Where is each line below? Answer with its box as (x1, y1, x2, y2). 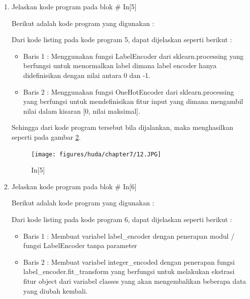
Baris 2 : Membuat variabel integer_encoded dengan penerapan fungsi (23, 256, 235, 267)
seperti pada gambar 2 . (11, 131, 81, 142)
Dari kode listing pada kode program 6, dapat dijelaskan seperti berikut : (11, 214, 232, 224)
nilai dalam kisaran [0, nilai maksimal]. (23, 105, 140, 116)
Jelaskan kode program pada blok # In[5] (11, 1, 137, 11)
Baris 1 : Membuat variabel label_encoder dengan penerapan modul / (23, 230, 235, 241)
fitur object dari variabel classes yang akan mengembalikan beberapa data (23, 275, 246, 286)
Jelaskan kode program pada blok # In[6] (11, 181, 137, 191)
